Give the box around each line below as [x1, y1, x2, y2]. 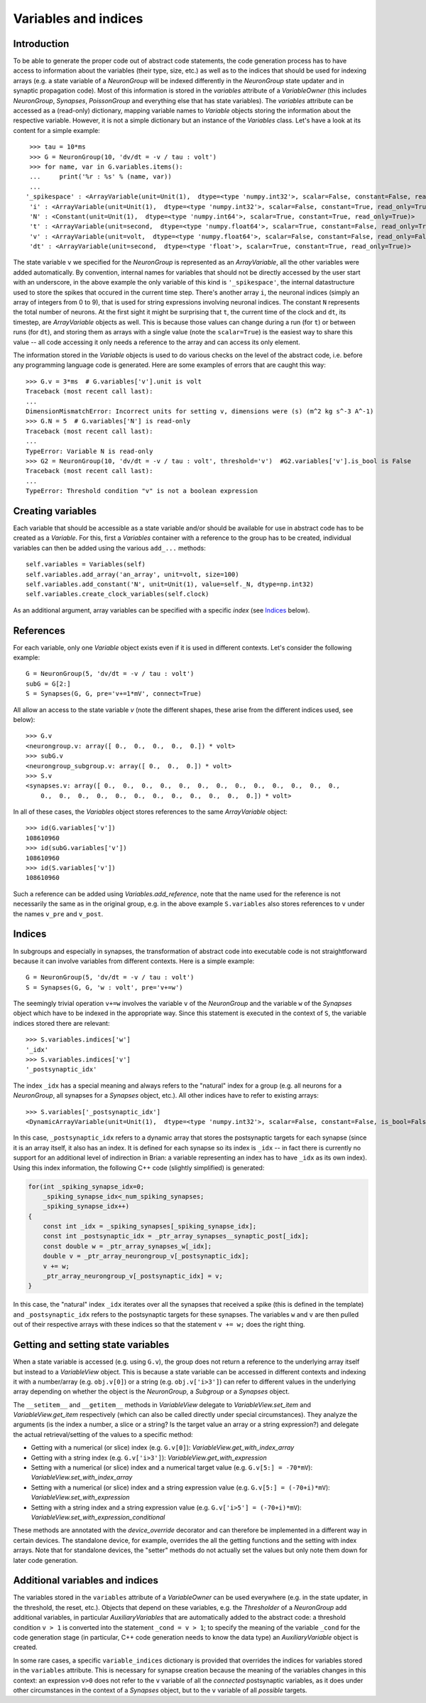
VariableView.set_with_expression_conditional [31, 1512, 165, 1522]
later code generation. [13, 1556, 78, 1564]
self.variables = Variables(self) [26, 561, 146, 568]
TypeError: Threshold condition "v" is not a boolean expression [26, 487, 258, 495]
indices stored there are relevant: [13, 1019, 110, 1027]
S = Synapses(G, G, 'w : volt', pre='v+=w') [26, 983, 184, 992]
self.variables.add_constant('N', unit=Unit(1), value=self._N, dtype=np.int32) [26, 580, 315, 588]
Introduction [13, 38, 70, 50]
